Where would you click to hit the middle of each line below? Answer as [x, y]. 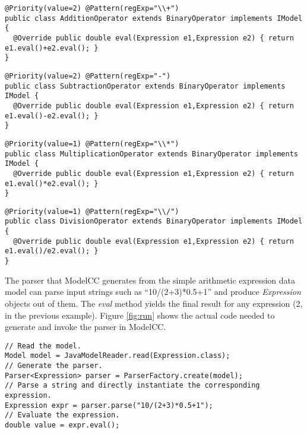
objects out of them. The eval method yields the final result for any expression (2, [154, 303]
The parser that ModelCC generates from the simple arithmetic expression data [150, 280]
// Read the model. [43, 346]
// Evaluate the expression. [62, 415]
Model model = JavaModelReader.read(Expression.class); [118, 356]
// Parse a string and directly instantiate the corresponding [132, 386]
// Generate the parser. [54, 366]
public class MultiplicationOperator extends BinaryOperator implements [151, 154]
